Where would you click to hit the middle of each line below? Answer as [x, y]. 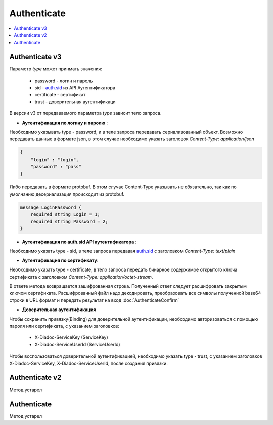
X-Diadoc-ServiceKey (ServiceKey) [71, 337]
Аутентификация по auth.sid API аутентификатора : [79, 242]
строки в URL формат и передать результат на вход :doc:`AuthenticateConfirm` [94, 300]
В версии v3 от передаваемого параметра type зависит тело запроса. [85, 113]
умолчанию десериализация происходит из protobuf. [67, 194]
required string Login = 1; [65, 215]
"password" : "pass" [56, 167]
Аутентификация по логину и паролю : [65, 123]
